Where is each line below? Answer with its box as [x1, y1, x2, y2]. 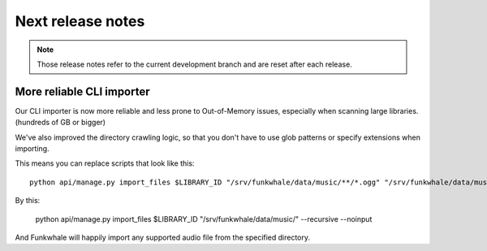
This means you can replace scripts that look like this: [15, 158, 195, 168]
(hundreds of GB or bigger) [15, 118, 106, 128]
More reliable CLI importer [15, 84, 150, 98]
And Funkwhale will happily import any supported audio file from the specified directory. [15, 232, 311, 242]
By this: [15, 196, 41, 206]
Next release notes [15, 12, 145, 30]
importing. [15, 144, 50, 154]
